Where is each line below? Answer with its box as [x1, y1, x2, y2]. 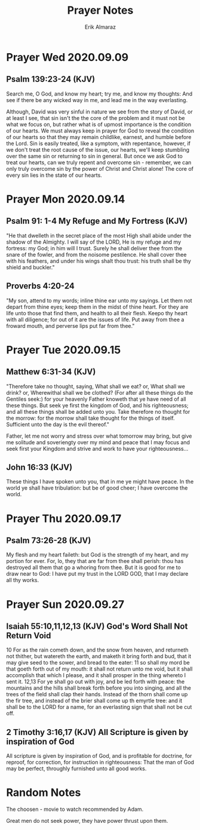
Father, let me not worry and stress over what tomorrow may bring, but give [6, 432, 192, 439]
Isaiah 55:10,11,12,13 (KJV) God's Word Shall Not [6, 621, 188, 631]
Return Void [6, 631, 51, 641]
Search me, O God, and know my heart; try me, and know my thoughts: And [6, 90, 193, 97]
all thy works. [6, 577, 39, 584]
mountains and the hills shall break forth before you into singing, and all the [6, 684, 191, 691]
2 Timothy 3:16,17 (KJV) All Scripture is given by [6, 727, 189, 737]
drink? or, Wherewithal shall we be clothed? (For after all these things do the [6, 389, 193, 396]
